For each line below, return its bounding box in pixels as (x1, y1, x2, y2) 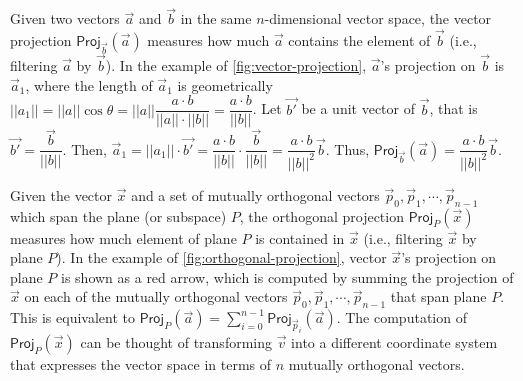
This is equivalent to (10, 307, 135, 328)
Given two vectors (10, 8, 120, 29)
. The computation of (336, 307, 467, 328)
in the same (180, 8, 252, 29)
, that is (429, 98, 478, 119)
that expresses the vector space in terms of (10, 354, 272, 374)
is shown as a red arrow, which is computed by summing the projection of (61, 266, 514, 287)
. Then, (62, 138, 107, 159)
